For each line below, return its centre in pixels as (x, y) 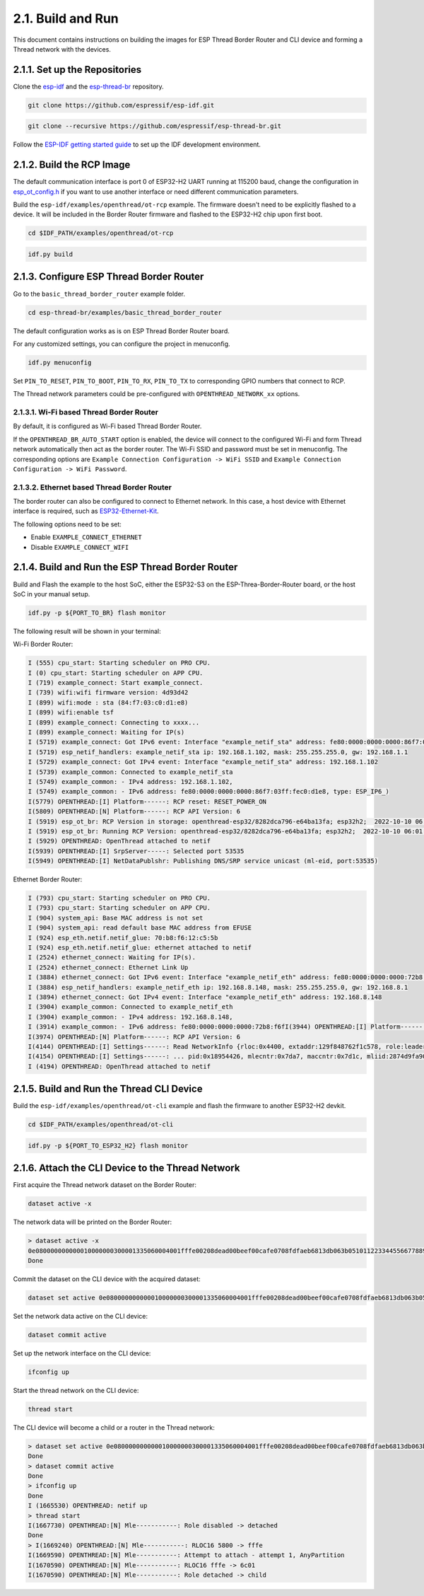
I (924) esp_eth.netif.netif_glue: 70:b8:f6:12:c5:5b (123, 938)
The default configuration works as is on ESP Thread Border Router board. (121, 331)
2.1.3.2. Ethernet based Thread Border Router (93, 487)
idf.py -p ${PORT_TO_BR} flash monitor (97, 613)
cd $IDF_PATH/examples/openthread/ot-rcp (101, 233)
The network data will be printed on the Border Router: (93, 1222)
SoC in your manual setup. (52, 594)
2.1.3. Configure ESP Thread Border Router (108, 277)
